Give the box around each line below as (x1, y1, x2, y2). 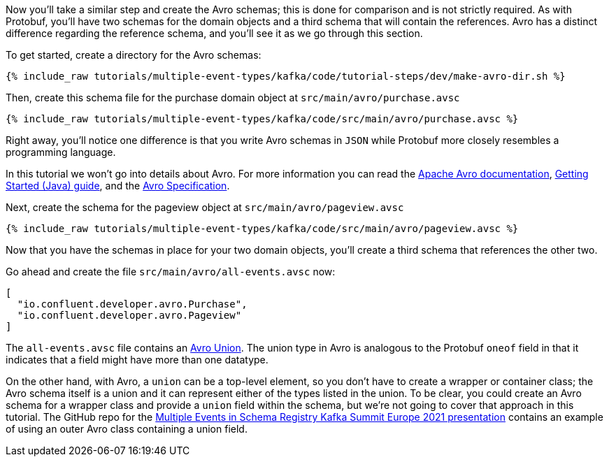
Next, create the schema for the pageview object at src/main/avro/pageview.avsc (6, 201, 404, 213)
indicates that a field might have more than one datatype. (6, 354, 268, 366)
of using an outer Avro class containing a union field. (6, 423, 248, 435)
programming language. (6, 146, 116, 158)
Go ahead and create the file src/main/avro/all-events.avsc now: (6, 266, 336, 277)
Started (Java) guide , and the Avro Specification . (6, 180, 230, 192)
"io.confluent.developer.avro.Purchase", (17, 298, 248, 310)
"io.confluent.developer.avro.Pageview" (17, 310, 242, 321)
